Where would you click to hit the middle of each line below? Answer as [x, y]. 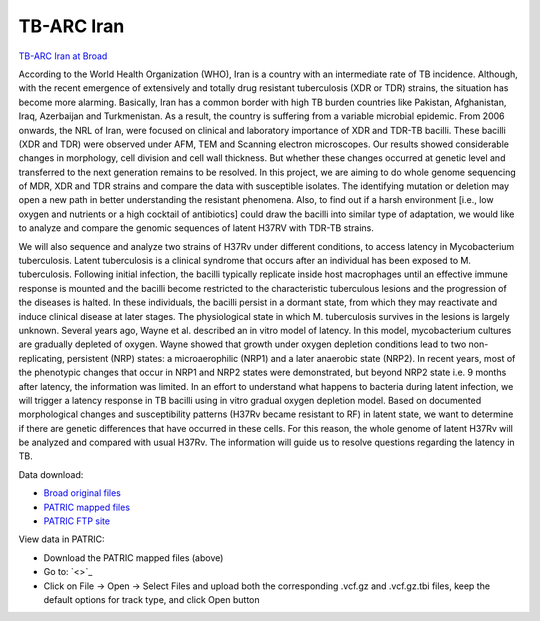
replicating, [41, 358]
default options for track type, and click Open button [151, 599]
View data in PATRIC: [61, 539]
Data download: [51, 474]
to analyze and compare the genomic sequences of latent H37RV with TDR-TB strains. [196, 228]
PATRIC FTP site [76, 521]
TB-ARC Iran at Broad [63, 56]
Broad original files [82, 493]
